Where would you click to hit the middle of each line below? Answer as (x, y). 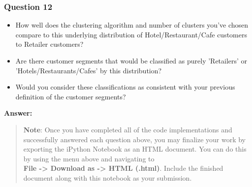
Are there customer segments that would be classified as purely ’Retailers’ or (131, 61)
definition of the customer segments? (71, 96)
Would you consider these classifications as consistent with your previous (125, 87)
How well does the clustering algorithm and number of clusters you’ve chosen (132, 25)
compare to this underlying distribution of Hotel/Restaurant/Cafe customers (131, 34)
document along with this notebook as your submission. (108, 177)
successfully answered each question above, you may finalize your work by (134, 139)
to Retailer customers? (49, 44)
